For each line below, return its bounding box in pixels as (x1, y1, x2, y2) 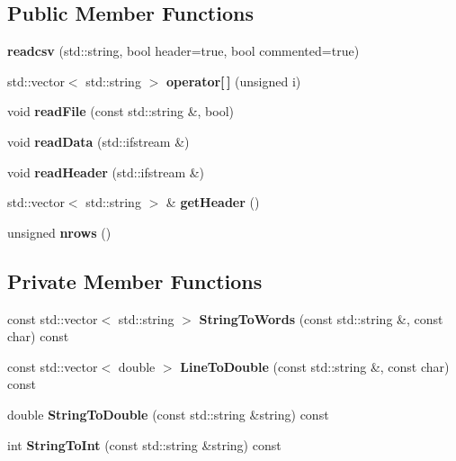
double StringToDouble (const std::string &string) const (7, 404, 329, 423)
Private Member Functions (7, 267, 263, 294)
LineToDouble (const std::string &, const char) (180, 357, 450, 375)
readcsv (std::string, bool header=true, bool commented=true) (7, 41, 360, 60)
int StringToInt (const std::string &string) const (7, 435, 282, 454)
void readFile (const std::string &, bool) (7, 102, 234, 121)
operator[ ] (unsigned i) (165, 71, 301, 90)
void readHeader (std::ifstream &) (7, 162, 205, 181)
